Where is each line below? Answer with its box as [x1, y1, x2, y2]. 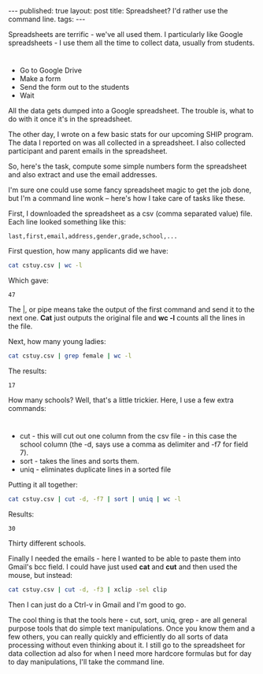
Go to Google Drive [19, 65, 83, 76]
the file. [8, 321, 33, 331]
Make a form [19, 74, 61, 83]
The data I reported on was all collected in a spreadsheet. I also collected [8, 138, 246, 147]
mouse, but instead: [8, 571, 73, 580]
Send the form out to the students [19, 83, 130, 92]
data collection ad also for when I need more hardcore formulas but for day [8, 648, 252, 658]
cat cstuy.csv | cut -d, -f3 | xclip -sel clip [8, 586, 168, 594]
